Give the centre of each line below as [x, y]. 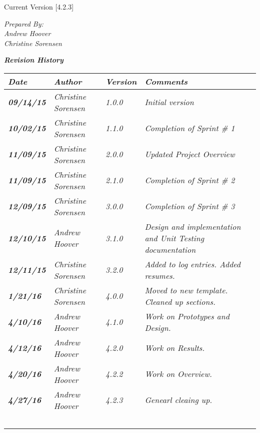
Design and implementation [193, 226]
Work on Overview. [178, 374]
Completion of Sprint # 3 [190, 206]
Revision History [34, 60]
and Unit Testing [174, 238]
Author [68, 81]
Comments [166, 81]
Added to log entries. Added [193, 264]
